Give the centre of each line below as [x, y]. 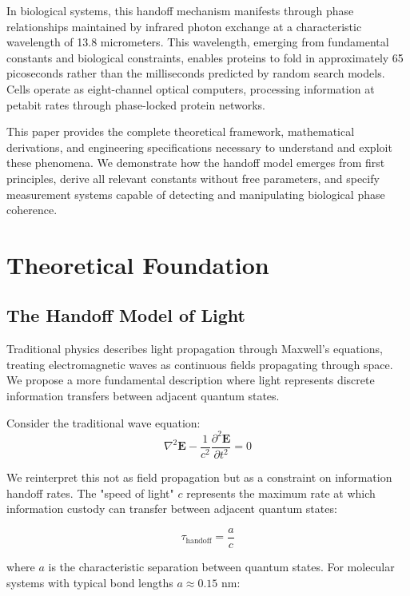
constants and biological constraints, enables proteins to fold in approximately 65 [205, 57]
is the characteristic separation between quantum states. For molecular [221, 567]
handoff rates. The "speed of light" [90, 493]
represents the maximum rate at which [281, 493]
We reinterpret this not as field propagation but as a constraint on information [199, 477]
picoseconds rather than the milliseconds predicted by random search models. [196, 73]
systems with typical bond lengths [90, 582]
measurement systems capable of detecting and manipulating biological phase [196, 194]
